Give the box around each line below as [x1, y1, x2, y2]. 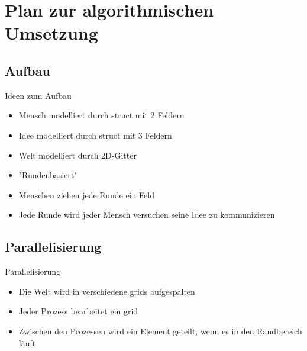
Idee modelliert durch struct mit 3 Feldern [18, 128, 172, 141]
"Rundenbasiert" [18, 169, 77, 181]
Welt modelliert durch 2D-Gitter [18, 149, 137, 161]
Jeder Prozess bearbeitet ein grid [18, 305, 138, 317]
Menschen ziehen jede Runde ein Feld [18, 188, 154, 201]
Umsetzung [5, 21, 98, 45]
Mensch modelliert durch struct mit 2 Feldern [18, 109, 185, 121]
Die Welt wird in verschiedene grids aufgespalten [18, 285, 195, 297]
